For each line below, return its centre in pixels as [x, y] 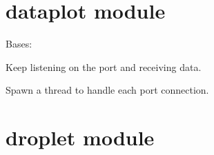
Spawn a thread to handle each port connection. [107, 90]
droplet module [80, 137]
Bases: [19, 44]
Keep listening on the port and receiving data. [104, 66]
